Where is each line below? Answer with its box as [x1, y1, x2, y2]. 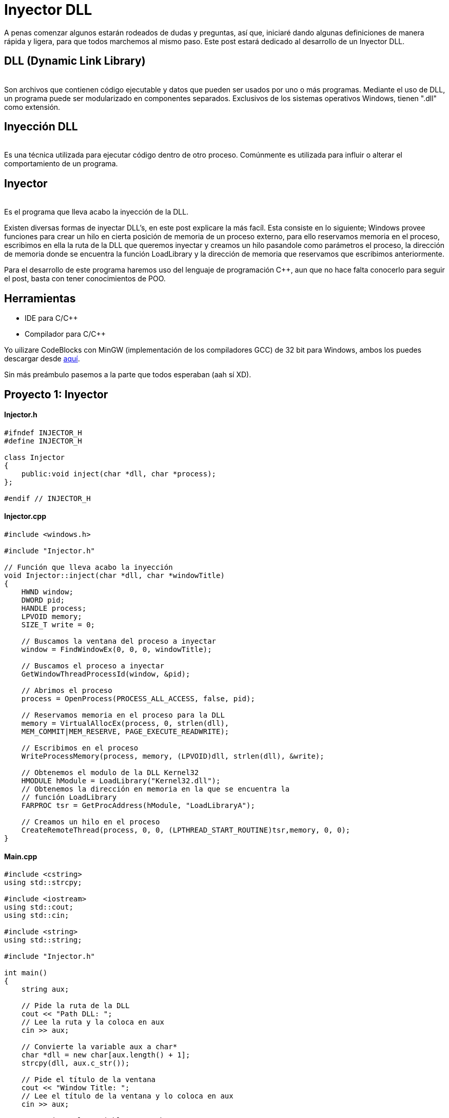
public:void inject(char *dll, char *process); [21, 469, 217, 478]
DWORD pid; [21, 595, 65, 604]
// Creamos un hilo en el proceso [21, 817, 160, 826]
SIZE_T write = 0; [21, 620, 95, 629]
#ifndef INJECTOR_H [4, 428, 82, 437]
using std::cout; [4, 903, 73, 912]
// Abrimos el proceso [21, 686, 112, 695]
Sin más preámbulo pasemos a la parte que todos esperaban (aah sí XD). [4, 370, 251, 379]
